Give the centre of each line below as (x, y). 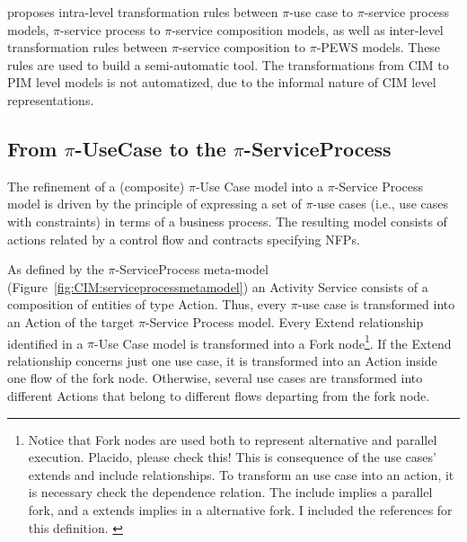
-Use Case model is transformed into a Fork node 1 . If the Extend (273, 342)
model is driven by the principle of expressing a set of (154, 204)
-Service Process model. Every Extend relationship (284, 321)
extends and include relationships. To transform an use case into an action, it (241, 474)
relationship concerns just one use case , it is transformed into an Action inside (222, 360)
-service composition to (242, 47)
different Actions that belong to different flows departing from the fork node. (219, 395)
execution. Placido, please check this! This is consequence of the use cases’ (232, 457)
